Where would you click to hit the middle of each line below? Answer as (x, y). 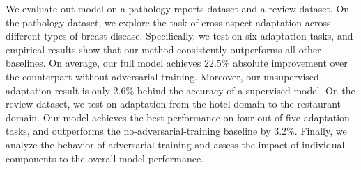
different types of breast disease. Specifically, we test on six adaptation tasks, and (179, 36)
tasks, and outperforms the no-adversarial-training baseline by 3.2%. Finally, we (176, 131)
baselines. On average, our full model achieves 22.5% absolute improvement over (177, 63)
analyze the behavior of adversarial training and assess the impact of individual (175, 144)
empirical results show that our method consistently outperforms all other (163, 49)
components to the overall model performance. (105, 158)
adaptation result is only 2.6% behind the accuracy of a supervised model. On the (180, 90)
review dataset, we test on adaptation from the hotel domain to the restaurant (174, 104)
